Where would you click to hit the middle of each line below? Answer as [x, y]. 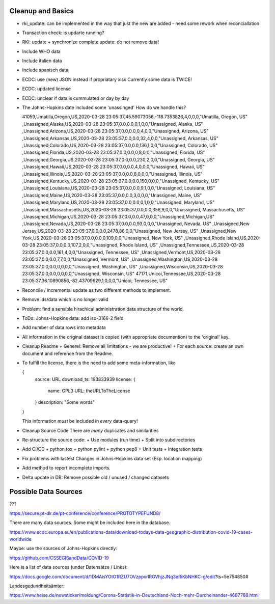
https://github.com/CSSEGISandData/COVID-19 [59, 558]
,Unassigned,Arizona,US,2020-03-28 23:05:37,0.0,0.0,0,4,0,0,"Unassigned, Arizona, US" [115, 131]
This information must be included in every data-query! [80, 421]
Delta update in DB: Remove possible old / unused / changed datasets [95, 477]
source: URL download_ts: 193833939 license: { [85, 379]
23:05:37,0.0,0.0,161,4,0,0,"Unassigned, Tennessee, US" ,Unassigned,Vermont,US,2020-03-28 [121, 252]
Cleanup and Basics [42, 11]
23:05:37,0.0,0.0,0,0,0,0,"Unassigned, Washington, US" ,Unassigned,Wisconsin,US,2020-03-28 [122, 266]
